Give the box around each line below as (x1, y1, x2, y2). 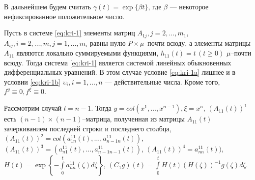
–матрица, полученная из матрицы (82, 114, 185, 124)
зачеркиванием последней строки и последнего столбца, (4, 123, 171, 133)
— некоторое (170, 1, 209, 11)
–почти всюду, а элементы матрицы (144, 37, 251, 48)
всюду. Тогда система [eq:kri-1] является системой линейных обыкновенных (4, 57, 231, 67)
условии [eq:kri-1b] (4, 76, 60, 87)
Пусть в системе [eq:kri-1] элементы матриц (4, 28, 135, 38)
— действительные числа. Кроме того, (105, 76, 220, 87)
